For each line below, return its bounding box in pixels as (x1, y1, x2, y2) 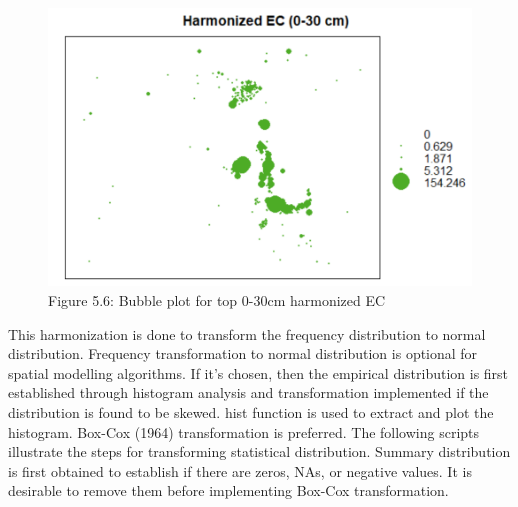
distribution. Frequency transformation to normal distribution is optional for (8, 343, 478, 364)
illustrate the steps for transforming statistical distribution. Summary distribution (8, 441, 511, 462)
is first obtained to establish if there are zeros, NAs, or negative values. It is (8, 460, 472, 481)
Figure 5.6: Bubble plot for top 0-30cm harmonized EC (48, 289, 386, 310)
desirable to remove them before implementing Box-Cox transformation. (8, 480, 449, 501)
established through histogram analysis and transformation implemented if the (8, 382, 489, 403)
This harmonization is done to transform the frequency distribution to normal (8, 323, 486, 344)
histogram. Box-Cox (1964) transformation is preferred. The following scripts (8, 421, 480, 442)
